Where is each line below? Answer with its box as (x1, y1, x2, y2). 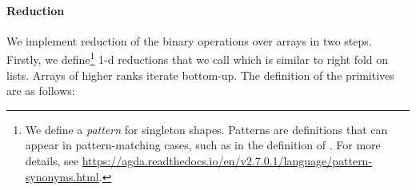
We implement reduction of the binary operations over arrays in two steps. (6, 32, 372, 49)
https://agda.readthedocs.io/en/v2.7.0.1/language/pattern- (82, 152, 373, 169)
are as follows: (6, 82, 75, 99)
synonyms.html (25, 168, 99, 184)
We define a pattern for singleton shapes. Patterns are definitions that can (25, 121, 388, 137)
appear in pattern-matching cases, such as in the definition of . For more (25, 137, 381, 153)
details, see (25, 152, 79, 169)
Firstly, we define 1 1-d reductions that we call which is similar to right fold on (6, 49, 389, 68)
